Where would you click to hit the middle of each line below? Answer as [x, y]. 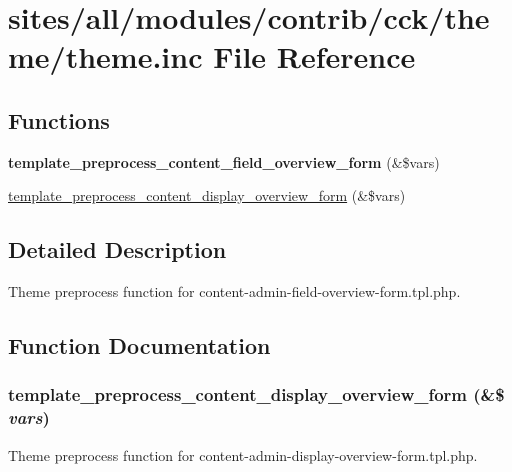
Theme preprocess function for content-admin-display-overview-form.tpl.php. [243, 454]
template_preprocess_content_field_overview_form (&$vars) [224, 161]
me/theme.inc [105, 56]
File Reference [314, 56]
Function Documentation [139, 345]
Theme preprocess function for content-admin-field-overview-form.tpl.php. [234, 291]
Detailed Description [117, 249]
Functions [59, 119]
